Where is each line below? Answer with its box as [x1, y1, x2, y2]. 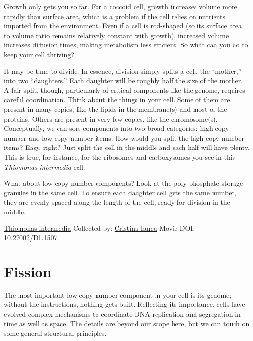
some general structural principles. [4, 328, 107, 338]
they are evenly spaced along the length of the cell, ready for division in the [4, 197, 230, 207]
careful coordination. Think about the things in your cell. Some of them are [4, 94, 230, 105]
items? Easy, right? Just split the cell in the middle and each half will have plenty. [4, 142, 250, 152]
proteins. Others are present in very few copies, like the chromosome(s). [4, 113, 218, 124]
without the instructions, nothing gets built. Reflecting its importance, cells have [4, 299, 245, 309]
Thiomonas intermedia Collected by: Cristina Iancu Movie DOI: [4, 223, 195, 233]
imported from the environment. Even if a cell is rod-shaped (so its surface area [4, 21, 242, 31]
